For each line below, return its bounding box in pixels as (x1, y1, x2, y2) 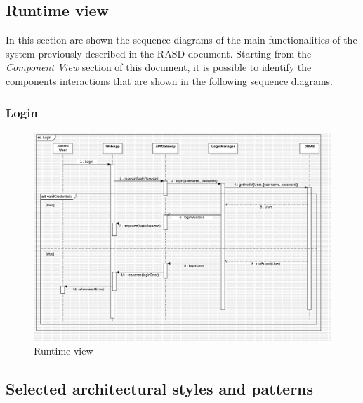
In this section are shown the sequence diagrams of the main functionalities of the (6, 32, 357, 47)
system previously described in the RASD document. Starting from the (6, 46, 312, 60)
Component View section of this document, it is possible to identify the (6, 60, 312, 74)
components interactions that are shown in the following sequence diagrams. (6, 73, 333, 88)
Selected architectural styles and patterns (6, 378, 314, 399)
